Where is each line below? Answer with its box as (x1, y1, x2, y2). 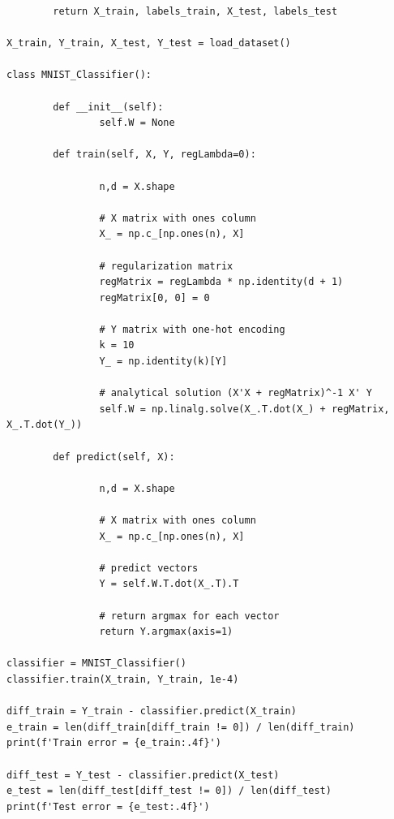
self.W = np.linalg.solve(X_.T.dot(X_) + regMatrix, (99, 403, 390, 415)
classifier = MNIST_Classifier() (6, 657, 186, 670)
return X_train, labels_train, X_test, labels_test (53, 6, 338, 17)
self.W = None (99, 117, 175, 129)
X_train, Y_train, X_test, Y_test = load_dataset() (6, 37, 291, 50)
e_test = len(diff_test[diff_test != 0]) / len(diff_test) (6, 785, 332, 797)
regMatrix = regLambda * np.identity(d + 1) (99, 276, 344, 288)
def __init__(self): (53, 101, 164, 113)
